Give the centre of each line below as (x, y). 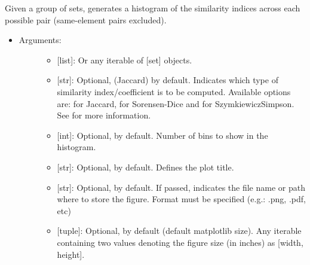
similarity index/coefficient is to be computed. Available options (174, 91)
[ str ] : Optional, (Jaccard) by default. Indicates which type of (168, 80)
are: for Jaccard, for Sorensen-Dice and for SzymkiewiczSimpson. (176, 103)
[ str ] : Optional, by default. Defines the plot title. (145, 167)
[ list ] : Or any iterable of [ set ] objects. (125, 60)
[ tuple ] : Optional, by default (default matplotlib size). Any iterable (179, 231)
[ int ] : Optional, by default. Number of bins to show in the (162, 135)
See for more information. (104, 115)
